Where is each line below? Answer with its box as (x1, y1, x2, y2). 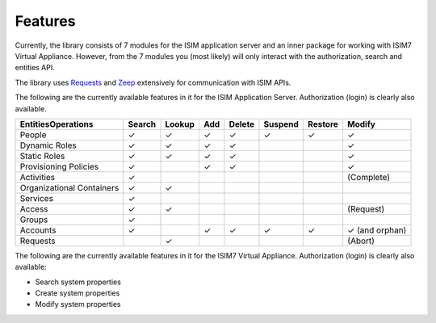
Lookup (165, 118, 195, 129)
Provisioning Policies (19, 161, 99, 172)
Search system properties (35, 277, 121, 287)
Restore (308, 118, 339, 129)
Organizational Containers (19, 182, 119, 193)
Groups (19, 214, 48, 225)
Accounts (19, 224, 57, 236)
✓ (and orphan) (347, 224, 407, 236)
